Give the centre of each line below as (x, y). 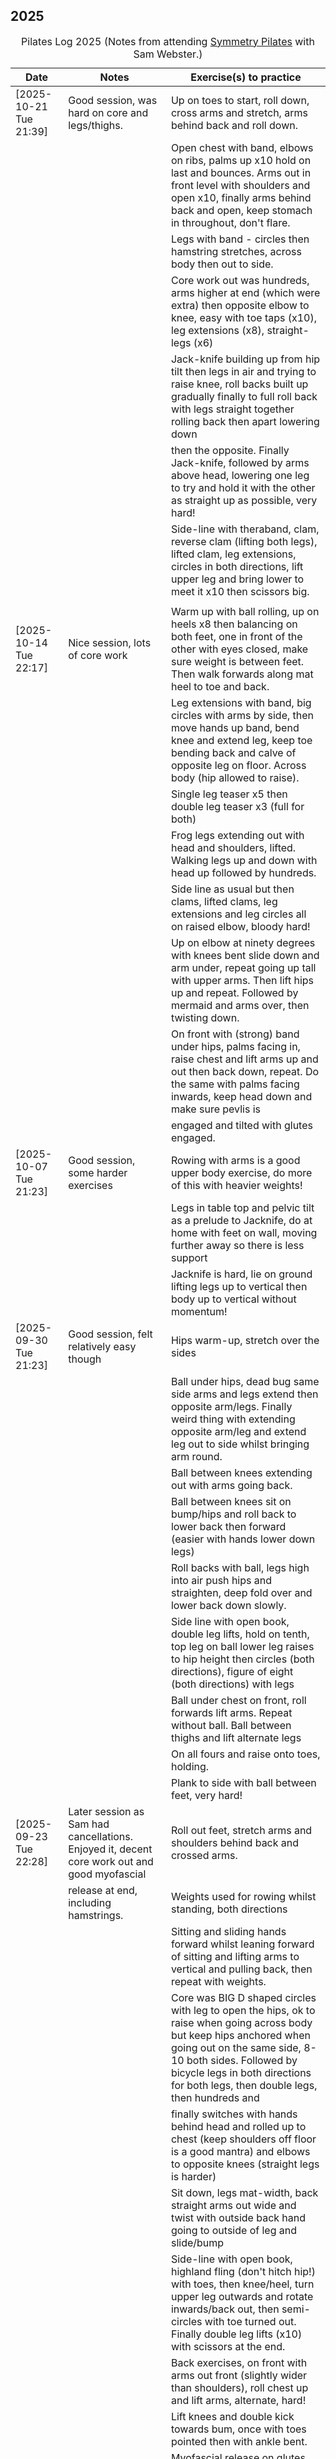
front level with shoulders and (240, 185)
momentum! (199, 1311)
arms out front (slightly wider (239, 2375)
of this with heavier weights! (236, 1185)
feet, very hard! (206, 1795)
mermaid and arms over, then (240, 1005)
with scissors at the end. (228, 2346)
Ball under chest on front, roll (238, 1700)
